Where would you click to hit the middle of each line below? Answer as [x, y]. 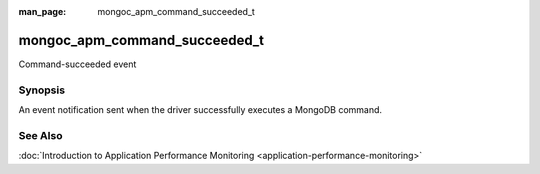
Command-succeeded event [77, 64]
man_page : [42, 11]
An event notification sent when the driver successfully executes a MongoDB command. [200, 110]
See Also [40, 135]
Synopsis [41, 90]
